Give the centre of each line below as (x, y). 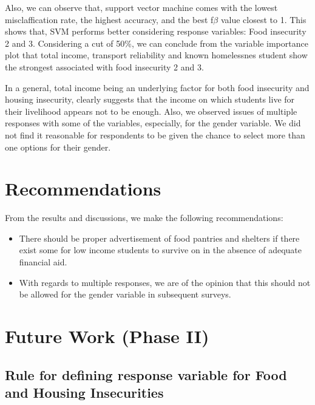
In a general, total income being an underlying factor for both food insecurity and (157, 87)
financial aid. (43, 262)
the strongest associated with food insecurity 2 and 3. (104, 66)
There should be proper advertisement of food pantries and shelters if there (159, 238)
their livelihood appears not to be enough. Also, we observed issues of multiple (151, 111)
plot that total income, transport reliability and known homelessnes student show (156, 55)
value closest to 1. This (263, 19)
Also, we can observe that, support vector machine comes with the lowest (141, 7)
